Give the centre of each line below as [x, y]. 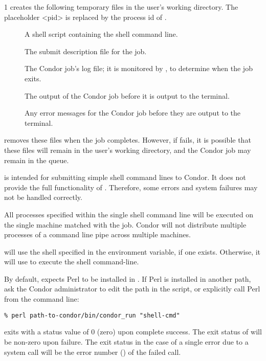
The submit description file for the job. [86, 51]
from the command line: [42, 299]
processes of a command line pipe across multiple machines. [97, 234]
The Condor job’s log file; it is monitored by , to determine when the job [139, 68]
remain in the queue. [37, 160]
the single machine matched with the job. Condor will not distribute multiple [125, 224]
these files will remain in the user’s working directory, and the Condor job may [128, 150]
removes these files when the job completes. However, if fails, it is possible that [128, 140]
